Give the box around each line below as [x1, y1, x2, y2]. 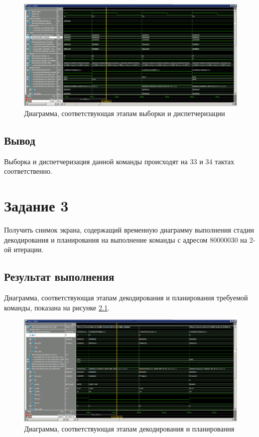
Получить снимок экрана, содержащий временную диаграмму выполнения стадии [4, 225, 254, 235]
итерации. [14, 244, 44, 255]
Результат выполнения [4, 269, 114, 284]
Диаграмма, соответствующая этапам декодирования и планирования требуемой [4, 292, 248, 302]
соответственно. [4, 166, 53, 176]
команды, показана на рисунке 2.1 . [4, 302, 110, 312]
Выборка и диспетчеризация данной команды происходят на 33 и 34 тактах [4, 156, 234, 166]
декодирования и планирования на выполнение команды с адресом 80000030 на [4, 234, 247, 245]
